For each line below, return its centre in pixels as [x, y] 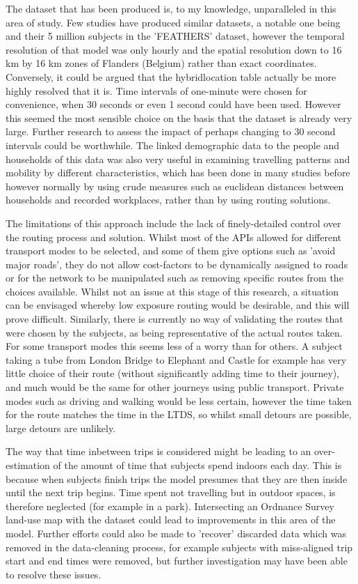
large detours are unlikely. [61, 428]
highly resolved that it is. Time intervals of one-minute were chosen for [156, 90]
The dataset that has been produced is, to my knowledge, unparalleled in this [171, 8]
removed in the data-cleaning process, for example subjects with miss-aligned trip [179, 547]
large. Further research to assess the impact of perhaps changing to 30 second [171, 131]
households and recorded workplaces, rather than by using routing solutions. [168, 200]
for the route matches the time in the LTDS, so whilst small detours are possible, [179, 414]
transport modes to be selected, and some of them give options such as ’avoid [171, 251]
